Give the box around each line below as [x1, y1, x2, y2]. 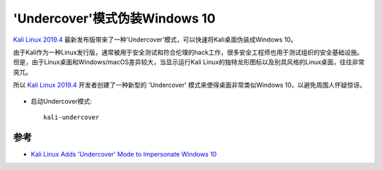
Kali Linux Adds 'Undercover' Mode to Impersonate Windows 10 [30, 150, 217, 158]
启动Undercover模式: [30, 97, 92, 105]
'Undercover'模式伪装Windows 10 [13, 11, 216, 26]
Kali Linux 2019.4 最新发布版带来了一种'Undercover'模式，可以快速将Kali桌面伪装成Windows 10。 [13, 35, 297, 44]
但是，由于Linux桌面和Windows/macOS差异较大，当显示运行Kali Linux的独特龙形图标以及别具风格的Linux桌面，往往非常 [13, 58, 365, 66]
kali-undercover [43, 113, 100, 121]
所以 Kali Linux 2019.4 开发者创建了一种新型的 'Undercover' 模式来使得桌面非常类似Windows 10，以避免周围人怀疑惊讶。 [13, 81, 366, 90]
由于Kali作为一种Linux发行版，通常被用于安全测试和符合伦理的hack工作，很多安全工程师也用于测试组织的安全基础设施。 [13, 48, 364, 56]
